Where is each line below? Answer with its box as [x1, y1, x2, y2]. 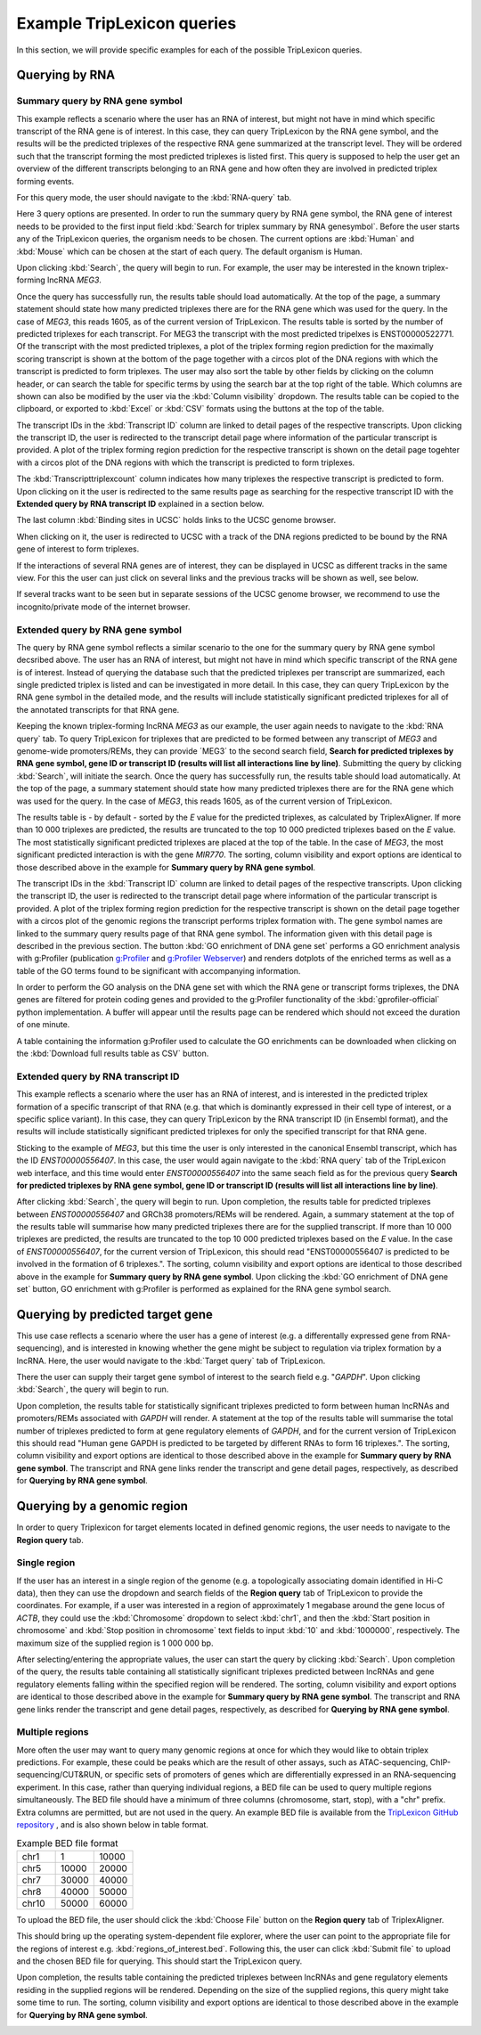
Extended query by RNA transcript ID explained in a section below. [16, 499, 265, 510]
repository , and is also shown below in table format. [16, 1819, 209, 1830]
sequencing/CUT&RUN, [16, 1769, 103, 1780]
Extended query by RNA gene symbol [16, 624, 183, 636]
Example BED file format [16, 1836, 119, 1849]
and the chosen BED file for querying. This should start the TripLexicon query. [16, 1956, 303, 1966]
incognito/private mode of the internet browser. [16, 601, 191, 612]
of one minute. [16, 1019, 70, 1030]
